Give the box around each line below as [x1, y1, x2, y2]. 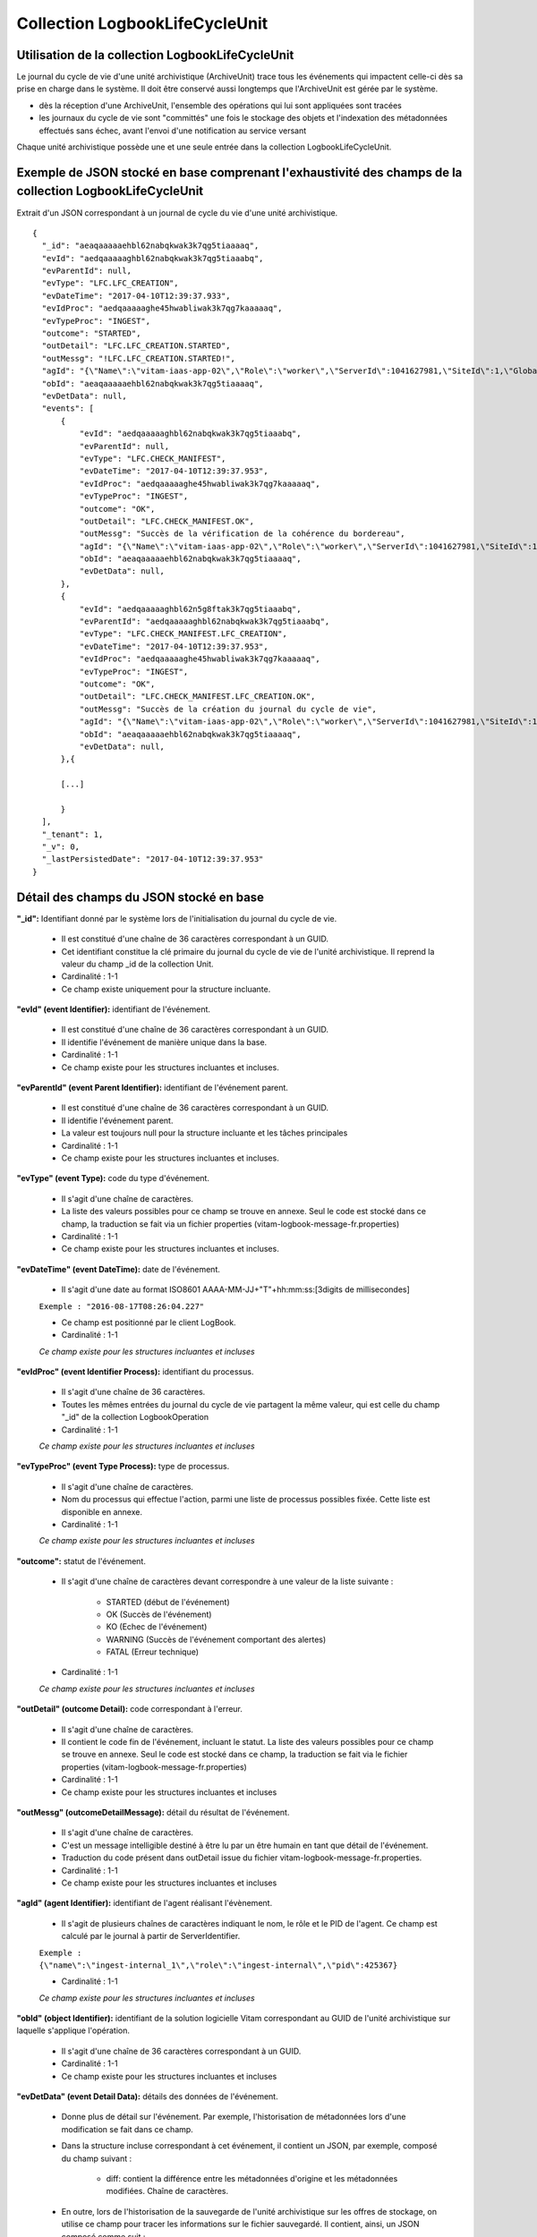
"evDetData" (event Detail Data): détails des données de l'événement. [16, 2091, 278, 2102]
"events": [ [41, 404, 94, 413]
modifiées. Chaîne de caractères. [106, 2186, 229, 2197]
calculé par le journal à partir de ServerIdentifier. [61, 1931, 241, 1942]
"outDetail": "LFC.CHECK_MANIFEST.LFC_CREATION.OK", [79, 692, 316, 702]
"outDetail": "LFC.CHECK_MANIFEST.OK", [79, 515, 255, 526]
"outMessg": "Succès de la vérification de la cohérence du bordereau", [79, 529, 405, 539]
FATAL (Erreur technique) [106, 1646, 200, 1657]
